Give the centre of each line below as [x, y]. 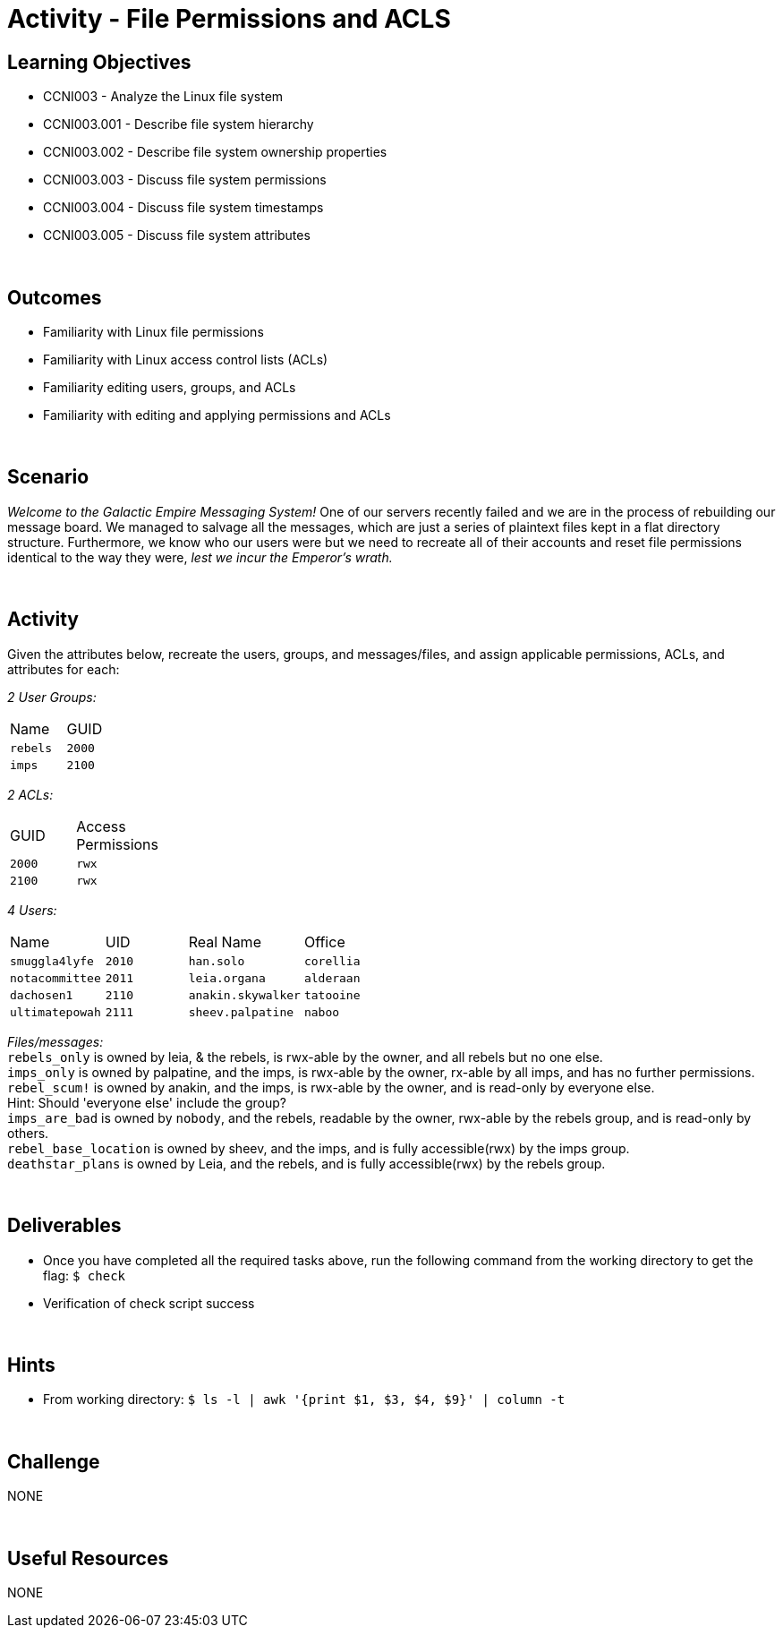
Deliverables [64, 1226]
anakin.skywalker [244, 995]
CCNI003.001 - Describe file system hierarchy [179, 124]
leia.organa [227, 978]
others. [28, 1133]
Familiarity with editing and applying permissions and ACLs [217, 415]
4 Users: [32, 910]
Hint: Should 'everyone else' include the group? [147, 1102]
